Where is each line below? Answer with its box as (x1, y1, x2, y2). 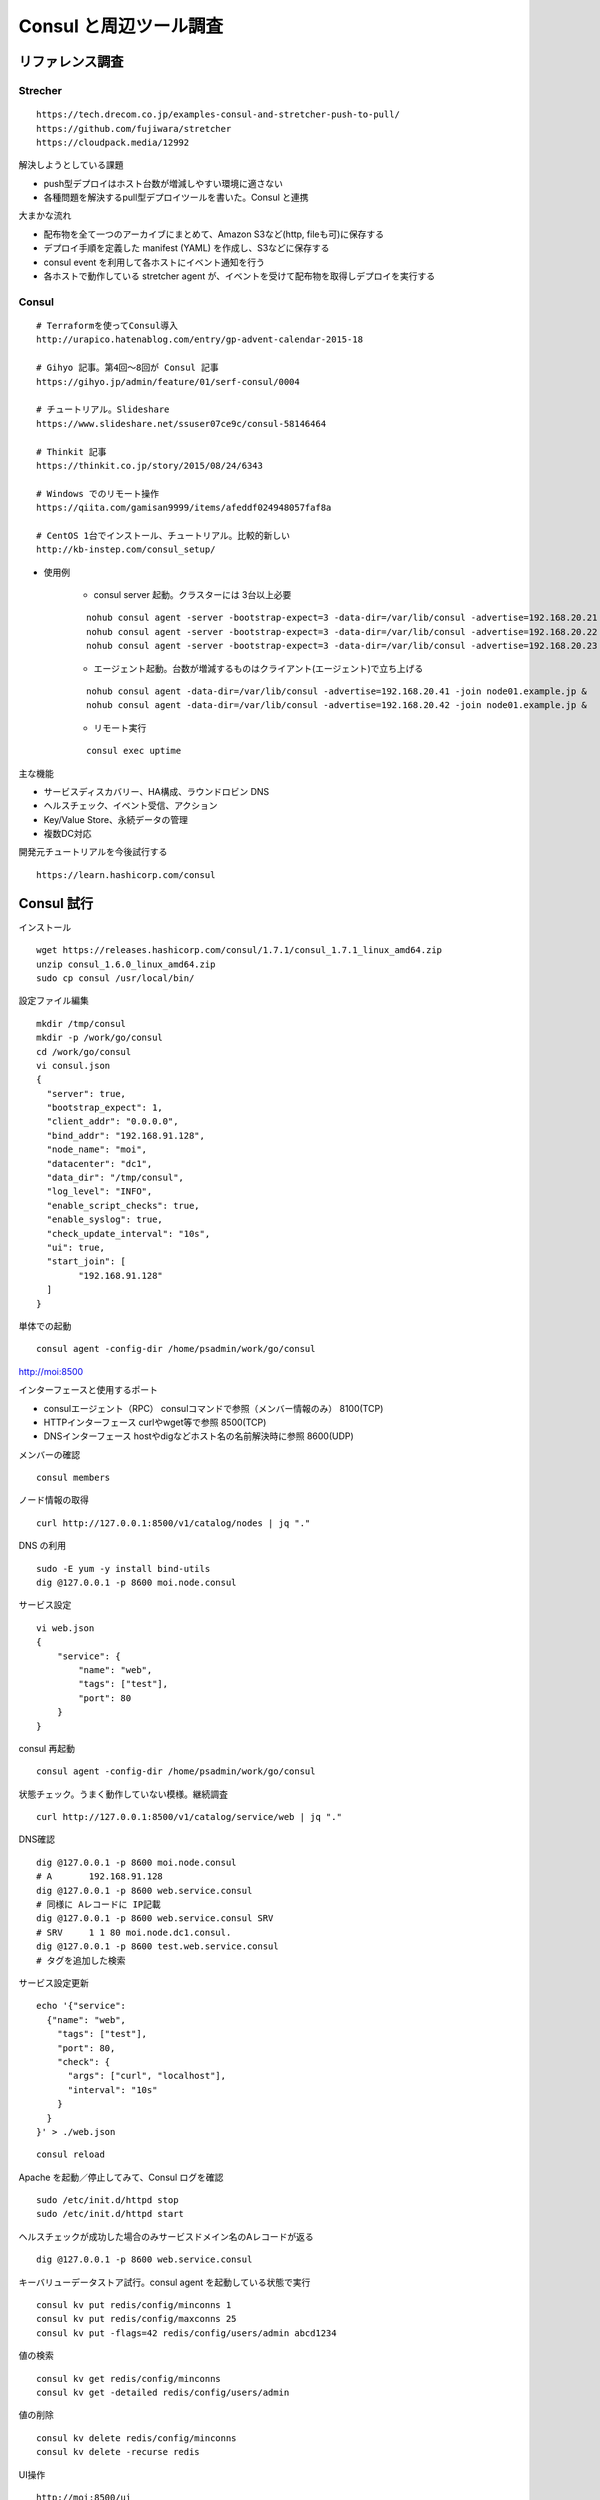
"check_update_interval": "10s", (46, 1228, 211, 1239)
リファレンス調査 (18, 53, 124, 70)
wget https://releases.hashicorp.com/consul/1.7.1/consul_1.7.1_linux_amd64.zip (36, 945, 443, 956)
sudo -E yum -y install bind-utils (36, 1563, 211, 1574)
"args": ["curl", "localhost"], (67, 2070, 227, 2082)
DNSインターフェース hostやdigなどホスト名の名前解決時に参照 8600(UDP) (43, 1430, 354, 1442)
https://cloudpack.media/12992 (36, 136, 190, 148)
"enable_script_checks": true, (46, 1200, 200, 1211)
